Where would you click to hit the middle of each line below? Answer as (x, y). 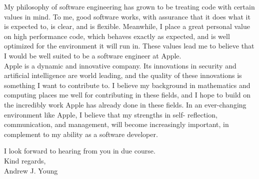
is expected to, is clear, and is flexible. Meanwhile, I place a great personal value (127, 26)
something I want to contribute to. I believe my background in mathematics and (127, 85)
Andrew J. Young (31, 170)
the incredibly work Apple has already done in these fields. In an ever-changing (125, 104)
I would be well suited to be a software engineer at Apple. (93, 55)
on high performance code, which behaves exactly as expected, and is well (117, 36)
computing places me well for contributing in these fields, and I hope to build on (127, 95)
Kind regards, (25, 160)
